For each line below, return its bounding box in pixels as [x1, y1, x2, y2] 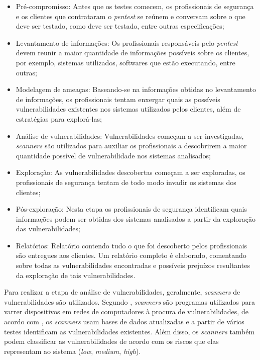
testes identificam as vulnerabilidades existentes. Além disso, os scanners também [4, 326, 255, 336]
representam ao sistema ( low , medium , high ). [4, 345, 141, 356]
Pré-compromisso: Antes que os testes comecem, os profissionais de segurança [16, 1, 254, 11]
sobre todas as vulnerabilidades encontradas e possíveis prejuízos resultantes [16, 260, 250, 271]
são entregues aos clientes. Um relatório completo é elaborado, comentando [16, 250, 246, 260]
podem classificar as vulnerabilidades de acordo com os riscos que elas [4, 336, 219, 346]
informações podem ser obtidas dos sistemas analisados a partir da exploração [16, 213, 256, 224]
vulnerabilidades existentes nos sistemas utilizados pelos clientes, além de [16, 104, 241, 114]
